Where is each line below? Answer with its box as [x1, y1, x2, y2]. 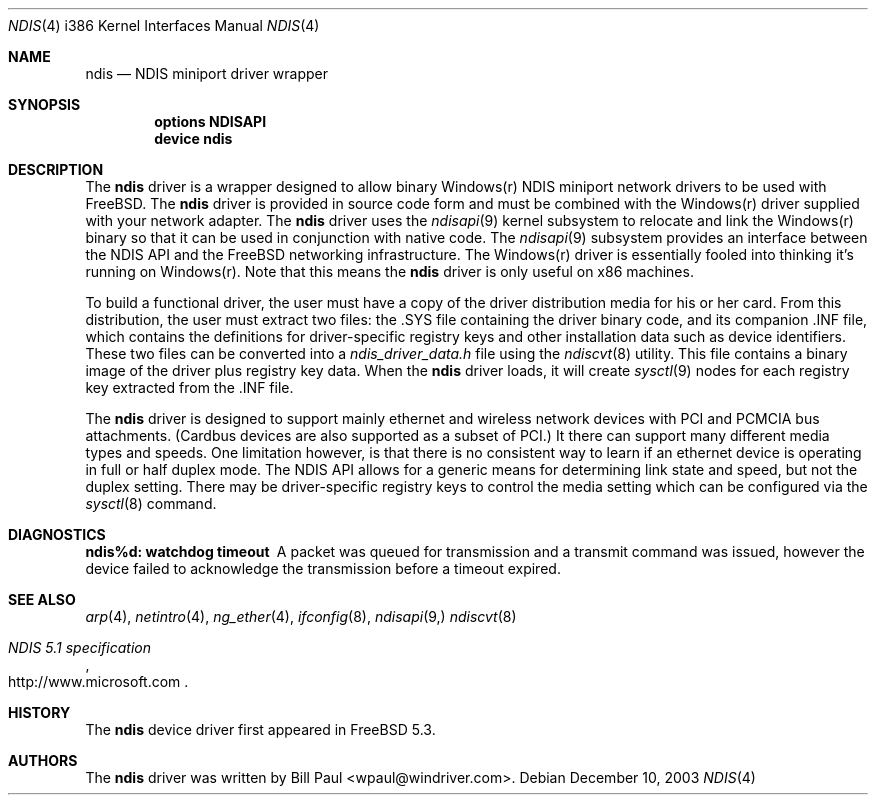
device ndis [154, 130, 233, 147]
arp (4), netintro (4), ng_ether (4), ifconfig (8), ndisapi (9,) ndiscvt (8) [85, 608, 517, 625]
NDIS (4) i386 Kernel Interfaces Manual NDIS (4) [8, 17, 320, 34]
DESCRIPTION [8, 161, 104, 178]
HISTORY [8, 704, 71, 721]
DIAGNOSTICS [8, 526, 106, 543]
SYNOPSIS [8, 96, 81, 113]
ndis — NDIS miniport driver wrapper [85, 65, 329, 82]
